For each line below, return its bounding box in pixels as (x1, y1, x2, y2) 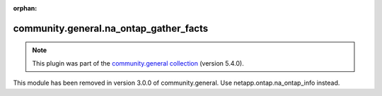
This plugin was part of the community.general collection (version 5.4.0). (32, 59, 244, 67)
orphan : (13, 4, 37, 12)
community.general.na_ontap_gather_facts (13, 22, 209, 35)
